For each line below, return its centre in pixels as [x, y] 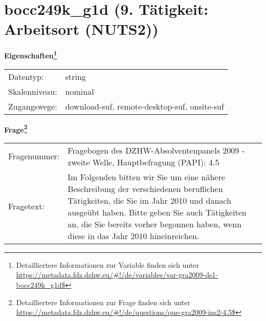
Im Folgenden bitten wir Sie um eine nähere [146, 177]
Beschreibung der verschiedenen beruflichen [145, 188]
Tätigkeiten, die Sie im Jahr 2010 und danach [149, 200]
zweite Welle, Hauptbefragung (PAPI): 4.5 [143, 162]
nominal [80, 91]
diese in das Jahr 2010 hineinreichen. [134, 236]
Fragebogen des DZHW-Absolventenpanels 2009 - [156, 150]
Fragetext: [26, 206]
